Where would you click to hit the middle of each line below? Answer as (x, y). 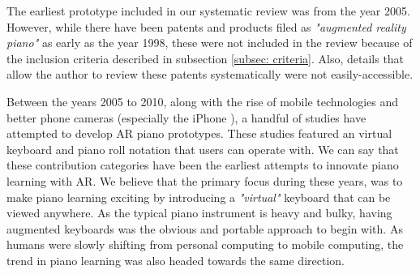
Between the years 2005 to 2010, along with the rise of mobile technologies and (203, 101)
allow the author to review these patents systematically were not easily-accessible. (210, 74)
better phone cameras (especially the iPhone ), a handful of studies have (186, 117)
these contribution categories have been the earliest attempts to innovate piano (203, 165)
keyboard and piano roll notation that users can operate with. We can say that (203, 149)
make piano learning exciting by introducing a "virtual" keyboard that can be (199, 197)
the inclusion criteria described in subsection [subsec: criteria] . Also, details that (206, 58)
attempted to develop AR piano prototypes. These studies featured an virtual (199, 133)
